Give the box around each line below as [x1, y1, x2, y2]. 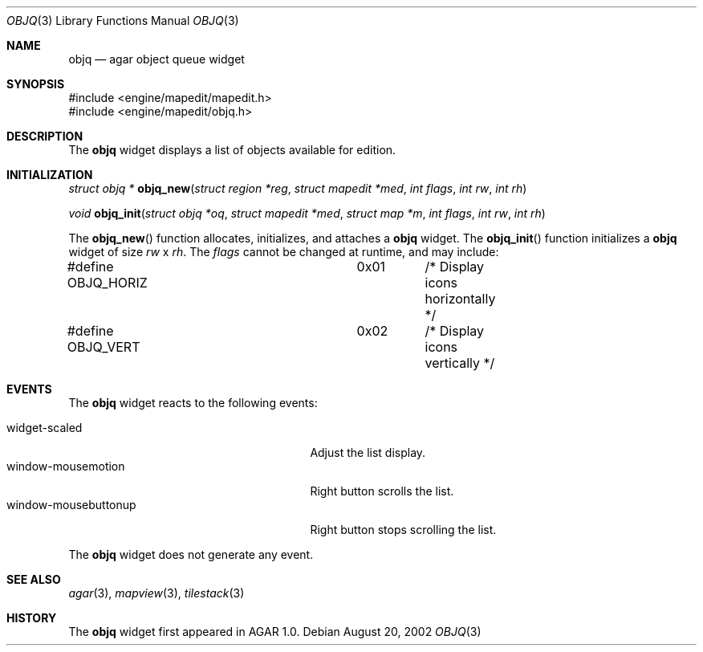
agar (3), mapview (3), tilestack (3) [68, 586, 245, 600]
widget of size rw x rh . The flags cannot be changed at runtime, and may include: [68, 245, 499, 259]
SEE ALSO [6, 573, 61, 586]
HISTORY [6, 611, 57, 625]
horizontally [425, 291, 496, 307]
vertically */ [425, 355, 495, 371]
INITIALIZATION [6, 168, 93, 181]
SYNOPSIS [6, 77, 65, 91]
